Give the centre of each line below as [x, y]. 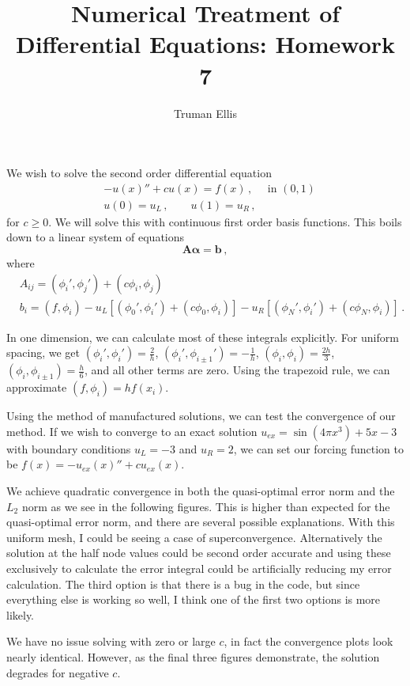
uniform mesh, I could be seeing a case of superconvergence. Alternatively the [194, 537]
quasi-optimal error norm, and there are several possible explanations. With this [201, 522]
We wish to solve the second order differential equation [139, 173]
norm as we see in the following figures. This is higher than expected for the [206, 506]
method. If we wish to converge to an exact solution [132, 431]
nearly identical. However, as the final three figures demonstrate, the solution [193, 656]
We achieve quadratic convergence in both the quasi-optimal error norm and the [201, 490]
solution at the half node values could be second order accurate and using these [199, 553]
